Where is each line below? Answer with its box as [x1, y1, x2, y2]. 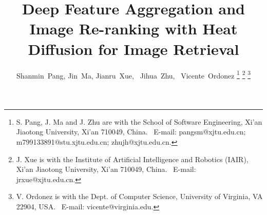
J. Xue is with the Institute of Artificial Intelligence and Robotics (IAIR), [16, 153, 249, 164]
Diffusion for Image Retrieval [28, 38, 239, 59]
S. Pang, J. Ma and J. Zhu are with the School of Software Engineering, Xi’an [16, 116, 262, 127]
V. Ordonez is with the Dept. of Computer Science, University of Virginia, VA [16, 191, 263, 202]
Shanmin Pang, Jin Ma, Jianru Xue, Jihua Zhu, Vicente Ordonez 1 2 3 [16, 68, 251, 81]
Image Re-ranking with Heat [29, 18, 238, 39]
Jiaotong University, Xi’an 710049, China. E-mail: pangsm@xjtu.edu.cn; [16, 126, 246, 137]
